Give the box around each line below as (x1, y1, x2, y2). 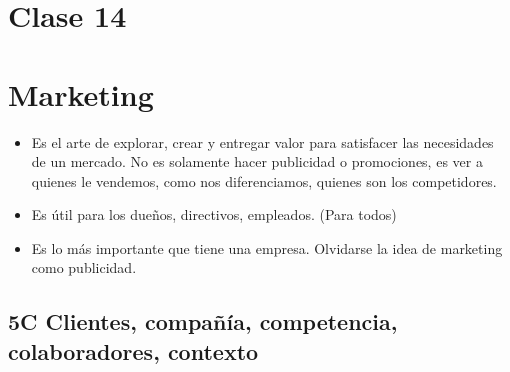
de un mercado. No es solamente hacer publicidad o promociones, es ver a (31, 151, 483, 172)
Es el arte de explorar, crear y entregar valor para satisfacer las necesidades (31, 131, 494, 152)
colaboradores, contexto (8, 335, 259, 366)
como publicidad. (31, 257, 137, 278)
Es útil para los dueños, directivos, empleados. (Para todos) (31, 204, 397, 225)
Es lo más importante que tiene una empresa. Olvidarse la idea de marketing (31, 237, 503, 258)
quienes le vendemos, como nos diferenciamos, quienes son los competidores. (31, 170, 497, 191)
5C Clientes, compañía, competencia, (8, 306, 398, 337)
